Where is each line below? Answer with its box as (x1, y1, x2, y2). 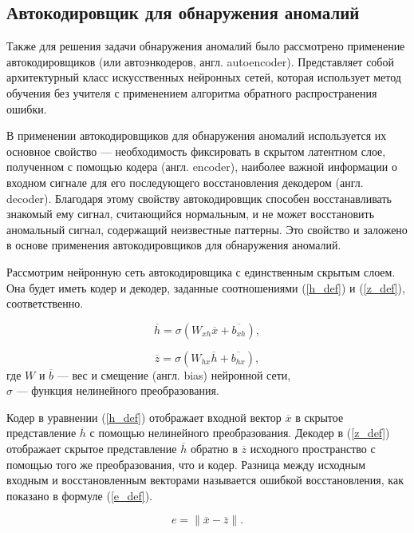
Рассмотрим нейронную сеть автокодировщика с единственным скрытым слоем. (6, 263, 396, 280)
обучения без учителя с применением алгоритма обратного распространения (6, 84, 377, 101)
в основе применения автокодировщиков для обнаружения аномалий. (6, 237, 341, 253)
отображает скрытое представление (6, 440, 177, 457)
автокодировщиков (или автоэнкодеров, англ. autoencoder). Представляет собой (6, 53, 394, 70)
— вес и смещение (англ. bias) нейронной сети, (57, 366, 291, 383)
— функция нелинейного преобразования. (16, 382, 219, 399)
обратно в (190, 440, 238, 457)
